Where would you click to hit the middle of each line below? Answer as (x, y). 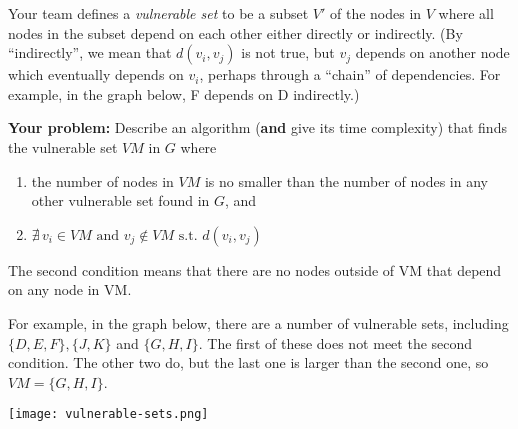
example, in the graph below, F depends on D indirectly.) (184, 93)
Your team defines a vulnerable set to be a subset (158, 13)
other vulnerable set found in (120, 200)
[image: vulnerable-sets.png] (108, 414)
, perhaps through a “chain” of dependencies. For (350, 74)
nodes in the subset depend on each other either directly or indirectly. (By (235, 32)
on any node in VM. (70, 289)
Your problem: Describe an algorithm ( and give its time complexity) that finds (257, 127)
